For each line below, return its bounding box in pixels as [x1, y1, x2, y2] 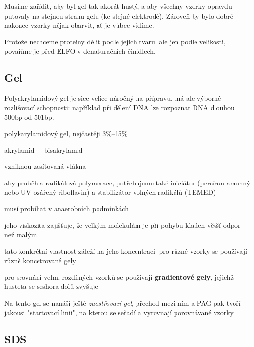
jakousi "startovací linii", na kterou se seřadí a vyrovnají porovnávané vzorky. [4, 307, 235, 317]
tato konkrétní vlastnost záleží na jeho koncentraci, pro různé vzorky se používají [4, 245, 247, 256]
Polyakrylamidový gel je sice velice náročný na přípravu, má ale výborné [4, 93, 221, 103]
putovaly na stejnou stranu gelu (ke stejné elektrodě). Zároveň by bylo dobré [4, 10, 234, 20]
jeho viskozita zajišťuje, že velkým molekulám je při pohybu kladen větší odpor [4, 220, 241, 230]
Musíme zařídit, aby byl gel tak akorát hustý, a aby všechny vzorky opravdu [4, 1, 232, 11]
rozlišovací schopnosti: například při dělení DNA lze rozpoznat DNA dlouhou [4, 102, 234, 112]
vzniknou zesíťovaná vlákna [4, 161, 86, 171]
